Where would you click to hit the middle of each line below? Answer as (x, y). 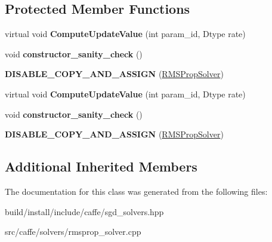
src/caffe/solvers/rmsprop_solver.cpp (73, 232)
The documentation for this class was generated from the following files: (136, 191)
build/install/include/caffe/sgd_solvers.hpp (84, 211)
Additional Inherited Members (101, 166)
